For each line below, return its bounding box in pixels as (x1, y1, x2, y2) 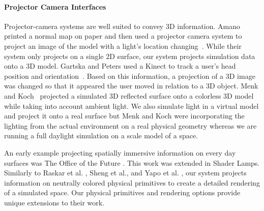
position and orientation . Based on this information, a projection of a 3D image (4, 70, 255, 81)
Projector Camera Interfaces (4, 1, 106, 12)
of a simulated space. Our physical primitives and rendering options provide (4, 187, 241, 198)
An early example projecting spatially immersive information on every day (4, 147, 236, 158)
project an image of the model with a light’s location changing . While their (4, 40, 242, 51)
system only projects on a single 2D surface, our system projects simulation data (4, 50, 255, 61)
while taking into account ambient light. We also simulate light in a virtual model (4, 100, 259, 111)
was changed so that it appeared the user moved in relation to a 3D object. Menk (4, 80, 258, 91)
